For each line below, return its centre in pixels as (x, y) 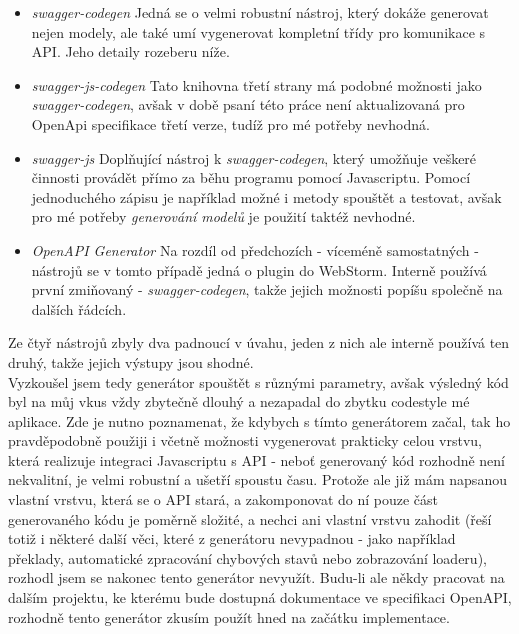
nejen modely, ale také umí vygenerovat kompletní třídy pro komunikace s (258, 31)
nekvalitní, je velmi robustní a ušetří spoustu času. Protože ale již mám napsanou (257, 479)
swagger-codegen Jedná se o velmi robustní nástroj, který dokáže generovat (260, 12)
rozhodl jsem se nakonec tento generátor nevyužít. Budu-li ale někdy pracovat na (256, 577)
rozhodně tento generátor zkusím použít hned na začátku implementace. (229, 616)
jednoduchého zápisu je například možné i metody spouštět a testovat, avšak (266, 196)
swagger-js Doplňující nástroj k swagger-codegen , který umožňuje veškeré (254, 157)
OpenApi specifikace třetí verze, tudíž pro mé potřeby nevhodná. (230, 123)
